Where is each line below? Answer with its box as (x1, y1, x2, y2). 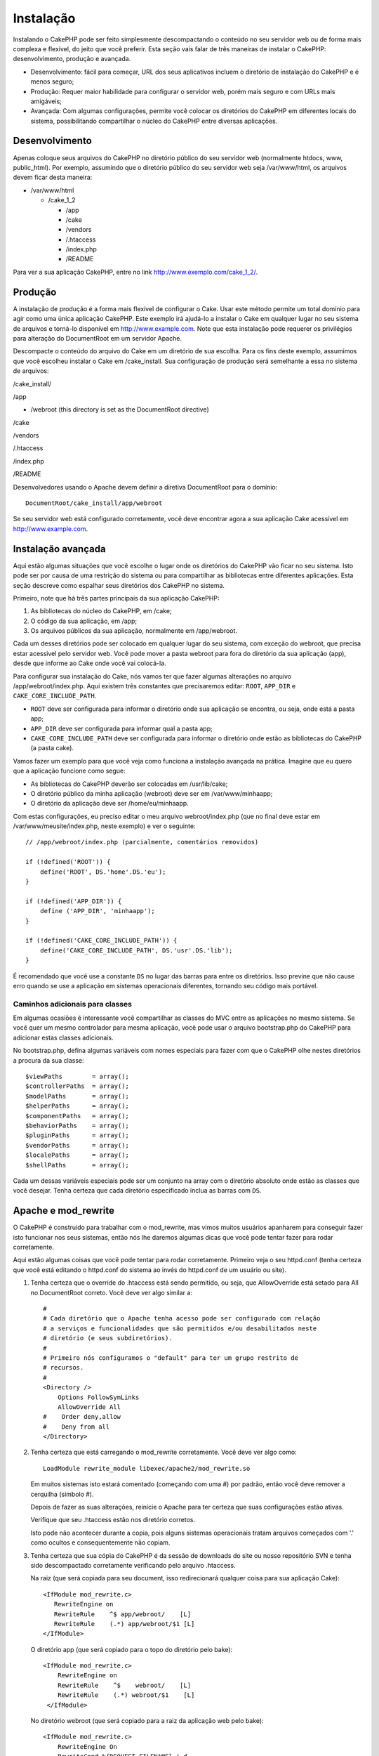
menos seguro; (30, 77, 74, 86)
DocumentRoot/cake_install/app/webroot (25, 499, 163, 507)
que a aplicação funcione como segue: (13, 766, 126, 775)
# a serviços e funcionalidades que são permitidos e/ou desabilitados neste (43, 1324, 317, 1332)
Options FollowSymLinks (57, 1393, 140, 1401)
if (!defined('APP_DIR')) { (25, 897, 122, 905)
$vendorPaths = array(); (25, 1141, 130, 1149)
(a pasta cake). (30, 744, 74, 752)
